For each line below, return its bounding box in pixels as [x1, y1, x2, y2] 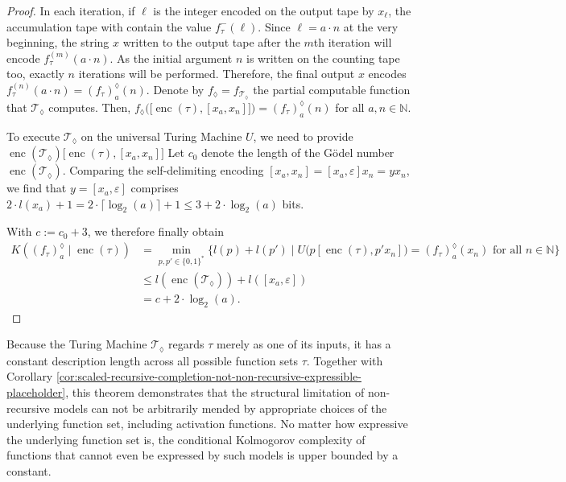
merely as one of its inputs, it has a [217, 336, 391, 352]
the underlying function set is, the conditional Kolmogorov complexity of [6, 431, 366, 447]
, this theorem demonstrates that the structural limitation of [65, 383, 365, 400]
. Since [258, 18, 291, 35]
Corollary [6, 368, 53, 385]
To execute [6, 127, 60, 144]
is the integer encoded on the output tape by [153, 2, 374, 19]
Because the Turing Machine [6, 336, 147, 352]
